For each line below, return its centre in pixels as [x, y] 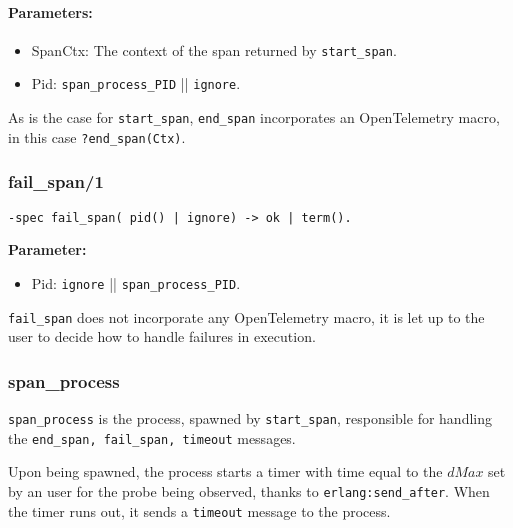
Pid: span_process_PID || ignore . [136, 83]
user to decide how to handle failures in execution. [162, 336]
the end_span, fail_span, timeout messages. [152, 437]
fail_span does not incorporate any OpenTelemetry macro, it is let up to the [246, 316]
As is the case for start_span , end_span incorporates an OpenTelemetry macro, [254, 117]
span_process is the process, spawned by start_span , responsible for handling [250, 418]
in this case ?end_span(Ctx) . [97, 136]
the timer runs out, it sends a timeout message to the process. [199, 510]
